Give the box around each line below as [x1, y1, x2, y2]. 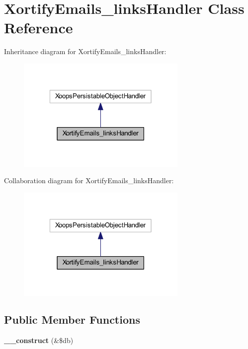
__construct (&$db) [4, 335, 74, 346]
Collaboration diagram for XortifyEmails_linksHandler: [4, 175, 174, 186]
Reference [4, 17, 73, 38]
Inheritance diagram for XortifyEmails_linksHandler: [4, 46, 166, 57]
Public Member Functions [4, 312, 140, 327]
